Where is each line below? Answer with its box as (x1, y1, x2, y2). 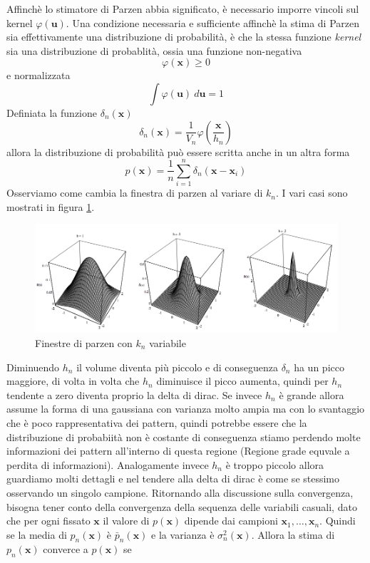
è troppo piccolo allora (225, 457, 324, 472)
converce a (43, 542, 88, 557)
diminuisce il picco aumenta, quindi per (156, 373, 329, 388)
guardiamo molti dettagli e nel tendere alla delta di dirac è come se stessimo (6, 471, 340, 486)
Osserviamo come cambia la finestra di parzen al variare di (6, 185, 263, 200)
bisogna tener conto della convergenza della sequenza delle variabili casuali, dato (6, 499, 357, 514)
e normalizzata (6, 68, 71, 83)
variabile (149, 335, 186, 350)
